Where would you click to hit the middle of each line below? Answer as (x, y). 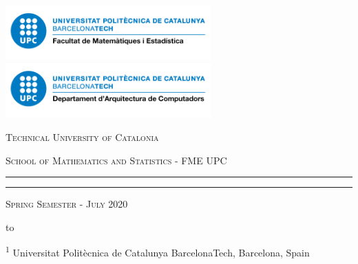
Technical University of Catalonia (82, 136)
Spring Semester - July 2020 (67, 204)
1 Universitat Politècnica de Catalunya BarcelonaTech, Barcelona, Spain (158, 251)
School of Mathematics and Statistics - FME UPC (116, 160)
